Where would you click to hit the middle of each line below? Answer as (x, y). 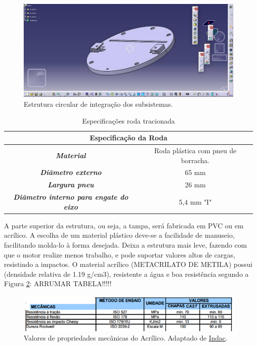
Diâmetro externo (71, 172)
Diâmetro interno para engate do (71, 197)
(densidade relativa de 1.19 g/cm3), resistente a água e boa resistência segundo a (126, 274)
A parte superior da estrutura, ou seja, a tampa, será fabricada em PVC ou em (124, 225)
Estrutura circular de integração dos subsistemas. (98, 104)
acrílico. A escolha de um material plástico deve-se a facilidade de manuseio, (119, 235)
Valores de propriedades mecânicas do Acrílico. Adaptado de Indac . (126, 338)
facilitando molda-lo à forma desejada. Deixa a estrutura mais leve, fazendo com (126, 245)
